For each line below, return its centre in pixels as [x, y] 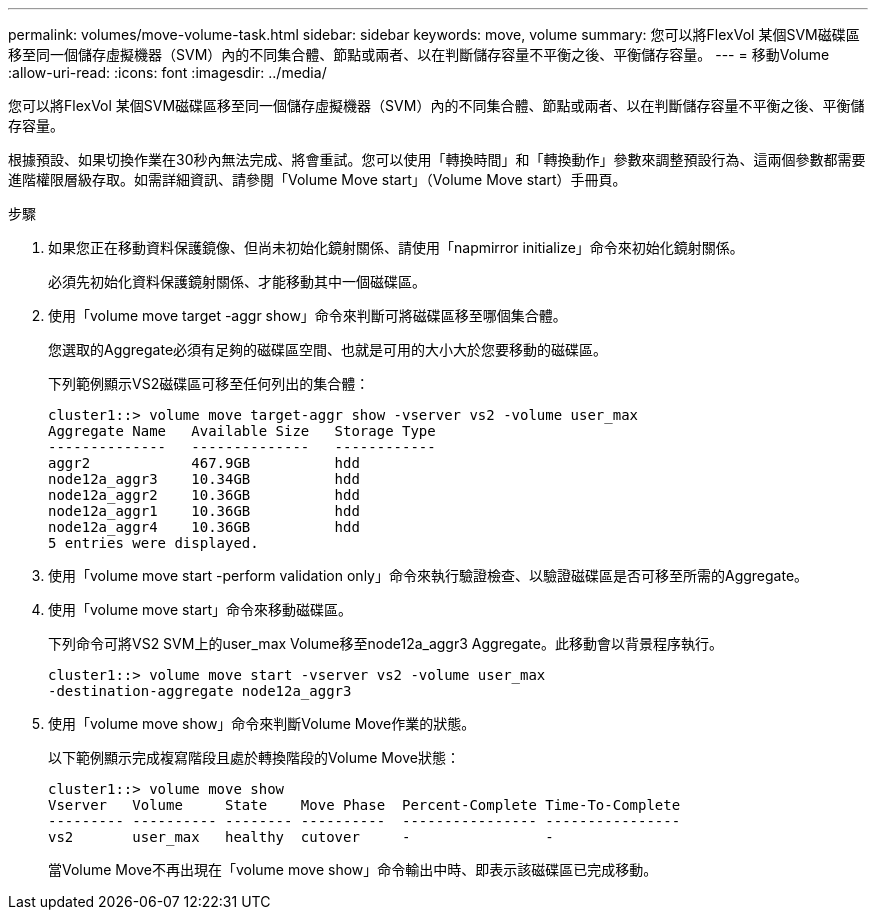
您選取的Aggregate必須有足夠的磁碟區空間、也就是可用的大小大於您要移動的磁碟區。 [328, 349]
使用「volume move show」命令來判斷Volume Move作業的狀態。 [262, 723]
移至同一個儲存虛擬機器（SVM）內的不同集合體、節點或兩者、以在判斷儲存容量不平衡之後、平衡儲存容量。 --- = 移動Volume [419, 54]
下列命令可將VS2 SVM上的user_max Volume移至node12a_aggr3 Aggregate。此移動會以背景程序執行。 [385, 643]
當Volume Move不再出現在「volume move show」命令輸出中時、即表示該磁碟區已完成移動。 [353, 869]
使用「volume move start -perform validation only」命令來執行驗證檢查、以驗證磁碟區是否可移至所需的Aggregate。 [428, 575]
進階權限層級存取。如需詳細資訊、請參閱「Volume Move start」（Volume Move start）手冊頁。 [317, 179]
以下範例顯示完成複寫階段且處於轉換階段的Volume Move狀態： [254, 757]
